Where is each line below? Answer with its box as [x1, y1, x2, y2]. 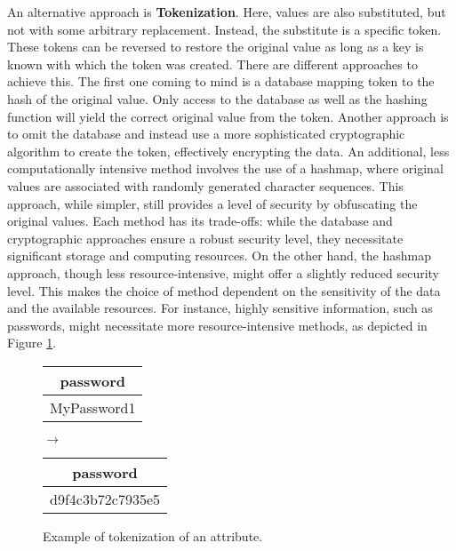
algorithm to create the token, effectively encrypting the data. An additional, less [7, 141, 450, 160]
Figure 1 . [7, 333, 57, 352]
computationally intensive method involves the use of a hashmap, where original [7, 159, 444, 178]
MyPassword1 [50, 396, 136, 418]
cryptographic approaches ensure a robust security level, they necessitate [7, 228, 404, 247]
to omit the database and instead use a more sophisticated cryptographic [7, 124, 405, 143]
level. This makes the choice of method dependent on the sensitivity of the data [7, 281, 441, 299]
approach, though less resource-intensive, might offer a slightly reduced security [7, 263, 440, 282]
